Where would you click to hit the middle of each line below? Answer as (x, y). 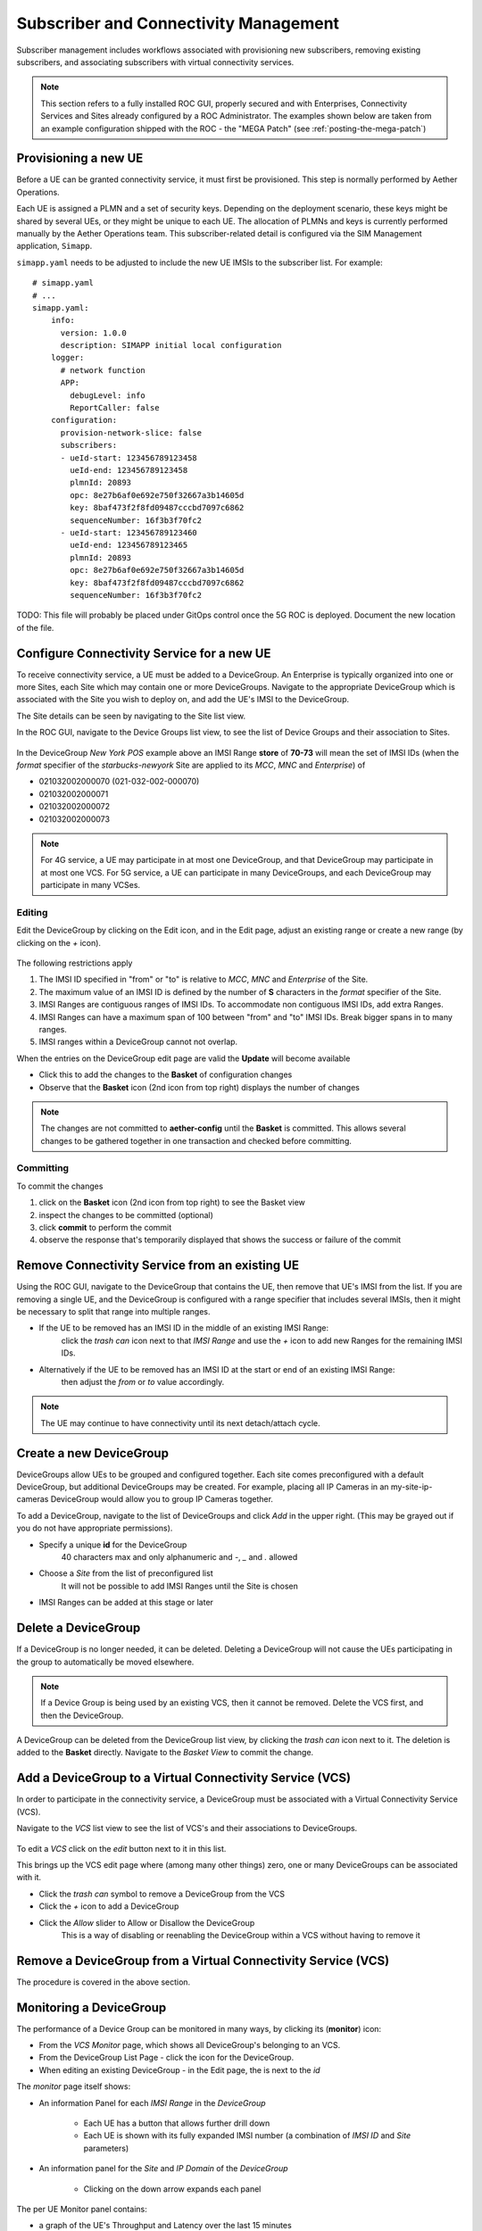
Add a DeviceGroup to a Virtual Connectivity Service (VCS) (184, 1778)
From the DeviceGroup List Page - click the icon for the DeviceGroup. (166, 2058)
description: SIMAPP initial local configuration (171, 345)
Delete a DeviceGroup (79, 1628)
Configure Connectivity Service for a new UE (144, 653)
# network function (103, 370)
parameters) (106, 2148)
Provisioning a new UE (80, 158)
